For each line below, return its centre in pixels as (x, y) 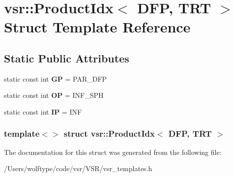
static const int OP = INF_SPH (54, 95)
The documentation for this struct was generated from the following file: (113, 152)
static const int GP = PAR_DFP (56, 78)
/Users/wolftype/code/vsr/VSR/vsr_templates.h (78, 168)
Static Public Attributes (67, 58)
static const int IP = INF (43, 111)
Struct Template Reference (97, 27)
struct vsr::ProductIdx (109, 133)
